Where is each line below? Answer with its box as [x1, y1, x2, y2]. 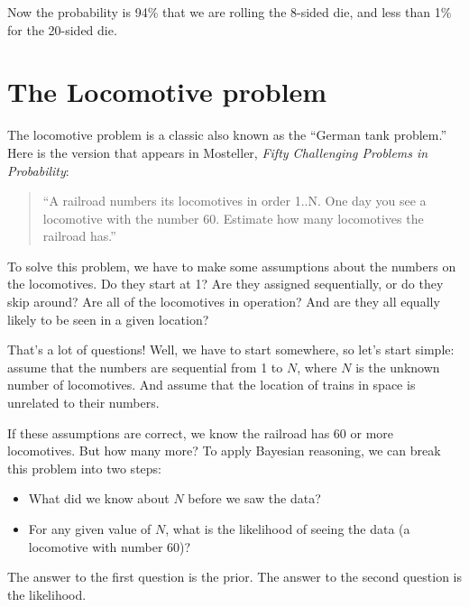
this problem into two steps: [7, 458, 161, 477]
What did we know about [28, 489, 170, 508]
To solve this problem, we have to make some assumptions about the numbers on [7, 256, 456, 275]
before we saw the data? [188, 489, 321, 508]
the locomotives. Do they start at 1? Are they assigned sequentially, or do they [7, 274, 444, 293]
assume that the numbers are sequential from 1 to [7, 357, 283, 376]
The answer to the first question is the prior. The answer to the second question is [7, 567, 462, 586]
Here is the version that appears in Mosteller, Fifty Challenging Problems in [7, 143, 428, 161]
